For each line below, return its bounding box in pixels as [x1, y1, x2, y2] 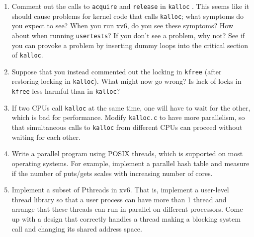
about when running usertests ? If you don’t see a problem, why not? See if [11, 30, 245, 40]
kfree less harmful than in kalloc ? [11, 86, 120, 96]
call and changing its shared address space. [11, 223, 142, 234]
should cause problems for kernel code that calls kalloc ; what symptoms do [11, 10, 244, 21]
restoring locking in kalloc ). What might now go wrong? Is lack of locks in [11, 76, 242, 86]
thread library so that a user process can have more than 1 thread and [11, 194, 227, 204]
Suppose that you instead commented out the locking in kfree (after [11, 66, 222, 76]
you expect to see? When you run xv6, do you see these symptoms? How [11, 20, 234, 31]
